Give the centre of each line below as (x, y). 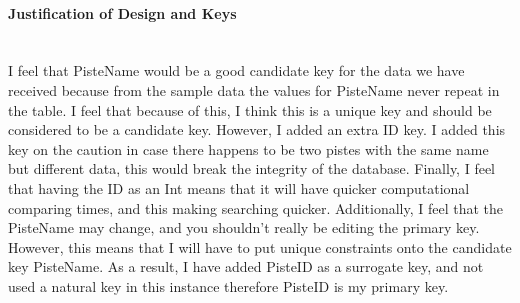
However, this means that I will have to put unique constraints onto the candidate (260, 246)
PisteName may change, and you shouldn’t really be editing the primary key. (244, 227)
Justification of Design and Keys (122, 12)
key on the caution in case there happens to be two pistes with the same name (248, 148)
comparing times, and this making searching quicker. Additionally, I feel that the (256, 207)
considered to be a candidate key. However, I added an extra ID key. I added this (257, 129)
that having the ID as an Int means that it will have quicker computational (239, 187)
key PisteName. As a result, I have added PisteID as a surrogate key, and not (246, 266)
